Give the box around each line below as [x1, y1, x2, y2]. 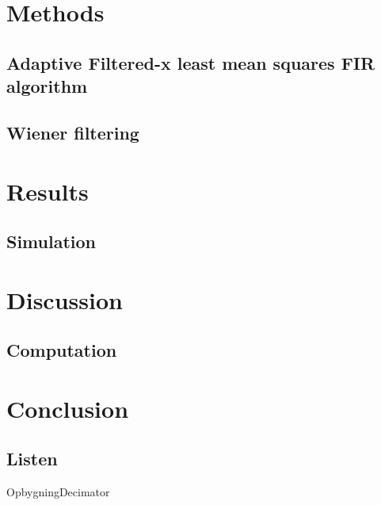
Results [6, 174, 89, 207]
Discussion [6, 283, 123, 316]
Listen [6, 446, 58, 471]
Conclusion [6, 392, 129, 424]
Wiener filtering [6, 120, 139, 144]
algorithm [6, 74, 88, 98]
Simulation [6, 229, 97, 254]
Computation [6, 338, 117, 362]
